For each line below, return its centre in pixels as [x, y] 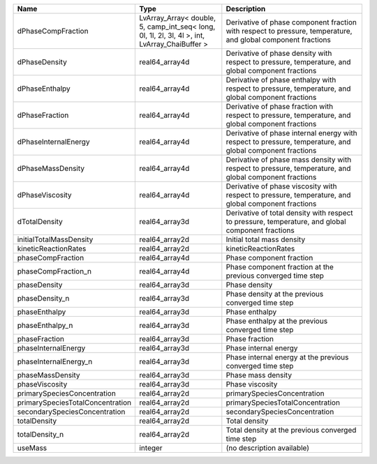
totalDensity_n [40, 434]
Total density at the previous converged [291, 430]
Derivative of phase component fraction [291, 22]
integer [151, 448]
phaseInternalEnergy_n [55, 361]
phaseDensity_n [43, 298]
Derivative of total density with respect [289, 213]
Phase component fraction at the [280, 267]
